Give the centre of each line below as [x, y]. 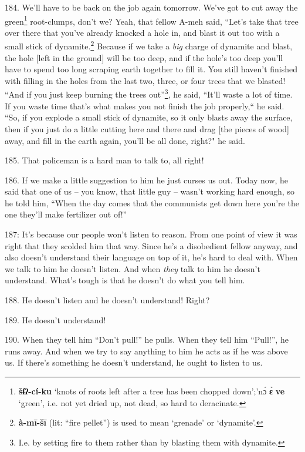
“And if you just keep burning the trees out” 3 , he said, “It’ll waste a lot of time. [149, 93]
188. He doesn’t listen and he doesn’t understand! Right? [107, 300]
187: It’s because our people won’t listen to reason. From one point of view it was [151, 234]
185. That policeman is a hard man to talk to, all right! [104, 160]
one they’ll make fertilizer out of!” [66, 214]
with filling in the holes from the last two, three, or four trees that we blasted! [145, 80]
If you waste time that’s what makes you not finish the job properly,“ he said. [145, 106]
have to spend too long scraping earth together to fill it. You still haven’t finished [151, 69]
